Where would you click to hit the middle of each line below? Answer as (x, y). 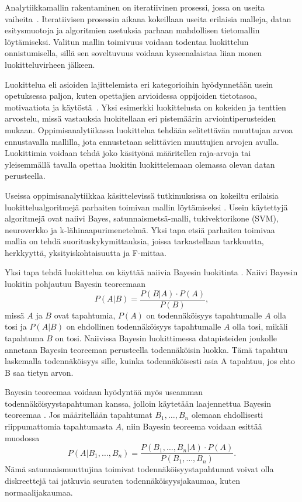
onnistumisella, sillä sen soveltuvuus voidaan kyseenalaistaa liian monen (133, 53)
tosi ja (16, 326)
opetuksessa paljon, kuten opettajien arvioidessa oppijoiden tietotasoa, (131, 96)
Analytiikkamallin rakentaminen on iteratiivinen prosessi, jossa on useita (135, 7)
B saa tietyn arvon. (39, 372)
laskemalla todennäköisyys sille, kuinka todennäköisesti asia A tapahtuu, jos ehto (150, 361)
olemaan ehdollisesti (227, 415)
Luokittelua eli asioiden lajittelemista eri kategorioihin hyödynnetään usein (139, 84)
